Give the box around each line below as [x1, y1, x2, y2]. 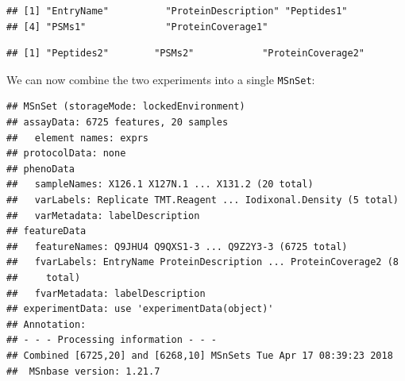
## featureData [6, 225, 87, 237]
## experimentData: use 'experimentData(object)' [6, 303, 274, 315]
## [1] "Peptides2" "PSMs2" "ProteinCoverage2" [6, 48, 365, 60]
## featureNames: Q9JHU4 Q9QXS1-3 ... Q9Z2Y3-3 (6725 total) [6, 241, 348, 252]
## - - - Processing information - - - [6, 334, 217, 346]
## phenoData [6, 163, 75, 175]
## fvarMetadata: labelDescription [6, 287, 206, 299]
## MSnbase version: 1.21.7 [6, 365, 160, 377]
